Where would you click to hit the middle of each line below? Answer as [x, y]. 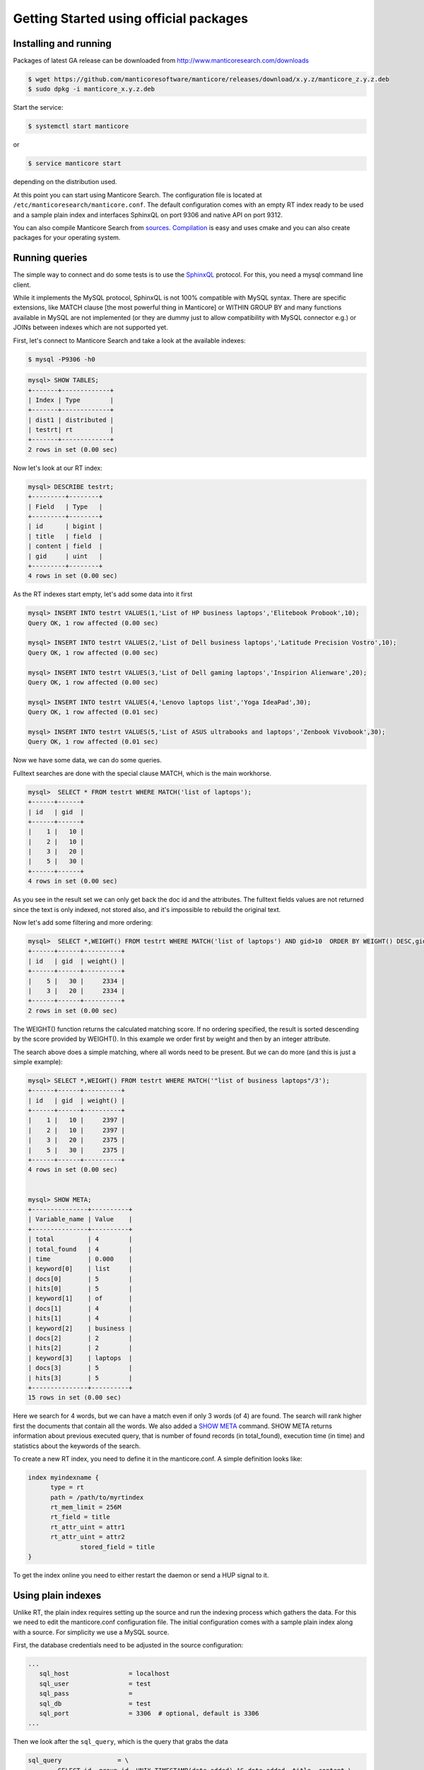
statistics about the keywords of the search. [77, 1446]
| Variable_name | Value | [80, 1219]
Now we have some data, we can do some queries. [88, 760]
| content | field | [65, 546]
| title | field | [65, 536]
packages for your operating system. [67, 238]
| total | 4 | [80, 1239]
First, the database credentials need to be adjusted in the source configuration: [128, 1645]
